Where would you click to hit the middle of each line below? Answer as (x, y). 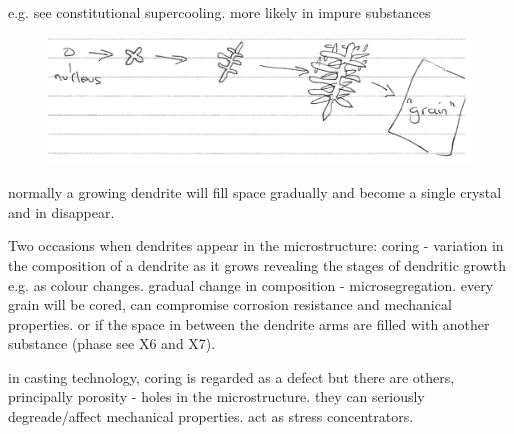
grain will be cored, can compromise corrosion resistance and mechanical (230, 304)
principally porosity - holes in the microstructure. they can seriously (216, 396)
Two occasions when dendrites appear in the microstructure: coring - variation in (256, 245)
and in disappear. (61, 211)
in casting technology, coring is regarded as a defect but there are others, (231, 376)
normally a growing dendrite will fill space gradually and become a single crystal (255, 192)
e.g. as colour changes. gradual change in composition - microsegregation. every (251, 284)
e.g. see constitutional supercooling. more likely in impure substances (219, 12)
